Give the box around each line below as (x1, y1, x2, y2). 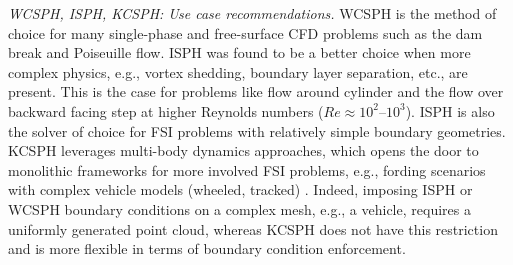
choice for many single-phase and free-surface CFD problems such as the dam (8, 22, 483, 43)
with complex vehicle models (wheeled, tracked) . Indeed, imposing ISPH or (8, 179, 473, 200)
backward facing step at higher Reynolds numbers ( (8, 100, 324, 121)
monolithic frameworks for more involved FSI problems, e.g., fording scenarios (8, 159, 486, 180)
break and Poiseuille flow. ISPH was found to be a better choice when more (8, 42, 471, 63)
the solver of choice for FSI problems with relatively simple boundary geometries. (8, 120, 506, 141)
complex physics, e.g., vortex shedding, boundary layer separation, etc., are (8, 61, 468, 82)
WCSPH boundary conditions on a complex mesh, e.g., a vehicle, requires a (8, 198, 471, 219)
